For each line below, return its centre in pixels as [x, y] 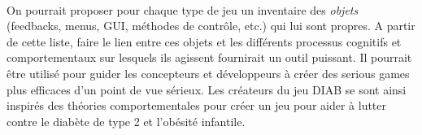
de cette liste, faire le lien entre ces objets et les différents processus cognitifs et [204, 41]
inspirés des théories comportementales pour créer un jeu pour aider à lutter [197, 105]
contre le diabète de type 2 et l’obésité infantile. [126, 121]
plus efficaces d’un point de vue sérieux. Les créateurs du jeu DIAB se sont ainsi [207, 89]
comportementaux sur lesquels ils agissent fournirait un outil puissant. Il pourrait [209, 57]
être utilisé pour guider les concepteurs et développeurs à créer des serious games [208, 73]
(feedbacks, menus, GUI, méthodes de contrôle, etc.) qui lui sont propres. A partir [211, 26]
